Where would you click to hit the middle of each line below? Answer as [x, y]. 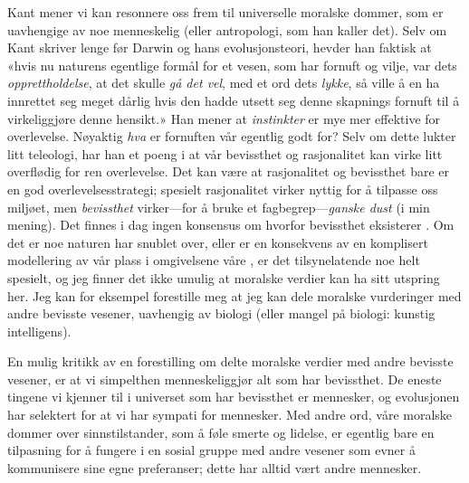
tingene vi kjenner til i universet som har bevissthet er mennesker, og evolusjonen [234, 397]
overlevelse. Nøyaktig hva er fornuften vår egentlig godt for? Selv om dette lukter [232, 136]
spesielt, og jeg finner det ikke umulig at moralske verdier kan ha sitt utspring [224, 277]
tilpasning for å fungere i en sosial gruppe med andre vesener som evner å [211, 450]
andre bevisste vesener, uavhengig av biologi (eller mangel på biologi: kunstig [221, 313]
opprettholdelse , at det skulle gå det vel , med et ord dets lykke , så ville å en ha [224, 83]
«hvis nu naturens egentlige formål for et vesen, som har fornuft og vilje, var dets [232, 65]
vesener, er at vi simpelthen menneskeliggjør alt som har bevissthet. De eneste [225, 379]
